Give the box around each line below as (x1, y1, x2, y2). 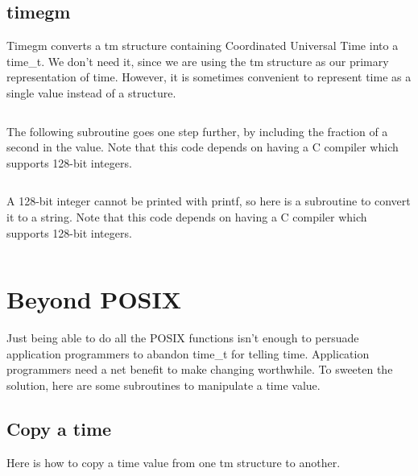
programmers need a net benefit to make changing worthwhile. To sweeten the (6, 361, 393, 378)
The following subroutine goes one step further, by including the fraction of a (6, 122, 388, 139)
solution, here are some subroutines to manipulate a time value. (6, 377, 321, 394)
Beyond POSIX (6, 283, 182, 316)
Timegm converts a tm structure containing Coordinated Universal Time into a (6, 37, 399, 54)
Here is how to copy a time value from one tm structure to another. (6, 453, 341, 470)
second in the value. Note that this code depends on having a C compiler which (6, 139, 399, 155)
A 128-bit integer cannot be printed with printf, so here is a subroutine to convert (6, 192, 411, 209)
